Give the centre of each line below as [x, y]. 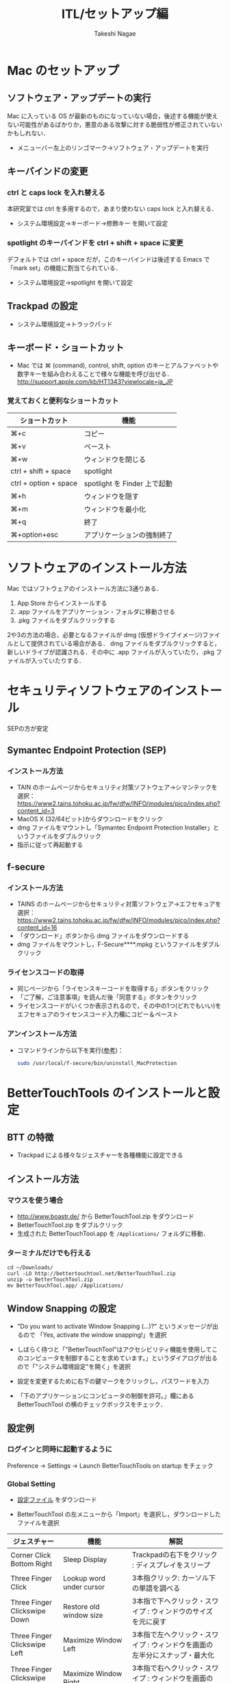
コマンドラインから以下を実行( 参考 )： [71, 1050]
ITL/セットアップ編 [115, 14]
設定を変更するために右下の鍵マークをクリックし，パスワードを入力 [113, 1382]
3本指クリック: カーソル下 [174, 1578]
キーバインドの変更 [48, 171]
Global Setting [31, 1484]
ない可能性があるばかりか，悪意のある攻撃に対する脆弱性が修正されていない [115, 124]
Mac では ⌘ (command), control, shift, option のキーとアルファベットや [118, 365]
